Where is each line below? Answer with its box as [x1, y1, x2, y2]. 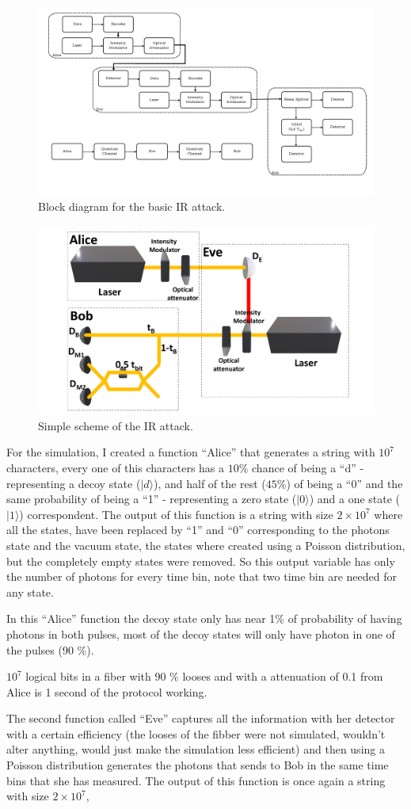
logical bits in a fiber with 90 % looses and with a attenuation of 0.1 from [25, 668, 383, 685]
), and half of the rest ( [154, 475, 266, 491]
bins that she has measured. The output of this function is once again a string [6, 772, 386, 788]
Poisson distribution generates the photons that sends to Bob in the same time [6, 757, 389, 773]
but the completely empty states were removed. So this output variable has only [6, 552, 395, 569]
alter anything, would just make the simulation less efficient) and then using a [6, 741, 385, 757]
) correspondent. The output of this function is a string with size [19, 506, 333, 522]
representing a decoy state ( [6, 475, 141, 491]
